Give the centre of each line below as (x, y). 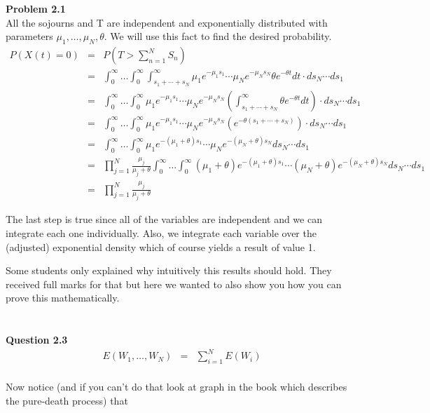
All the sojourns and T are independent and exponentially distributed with (167, 22)
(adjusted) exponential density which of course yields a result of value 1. (161, 246)
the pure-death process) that (67, 400)
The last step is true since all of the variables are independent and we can (164, 219)
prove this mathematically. (63, 298)
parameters (29, 36)
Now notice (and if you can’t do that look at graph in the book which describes (176, 386)
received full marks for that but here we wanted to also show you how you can (174, 284)
